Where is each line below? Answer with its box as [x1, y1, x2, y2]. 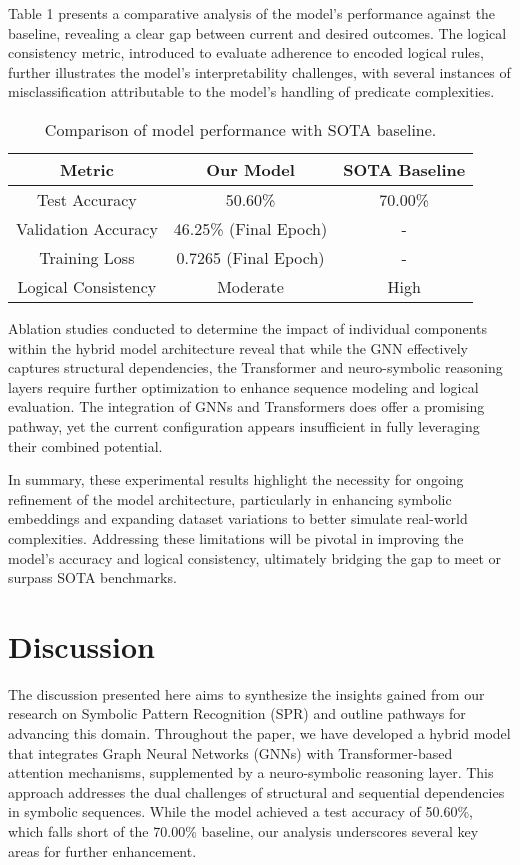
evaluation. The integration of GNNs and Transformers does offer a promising [8, 396, 485, 417]
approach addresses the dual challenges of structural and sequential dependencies [8, 781, 505, 802]
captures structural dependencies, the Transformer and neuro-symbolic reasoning [8, 357, 503, 378]
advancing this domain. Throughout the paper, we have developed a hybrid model [8, 723, 511, 743]
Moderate [217, 274, 284, 298]
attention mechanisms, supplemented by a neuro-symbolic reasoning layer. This [8, 762, 494, 783]
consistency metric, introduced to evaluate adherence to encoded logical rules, [8, 42, 484, 63]
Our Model [206, 157, 295, 181]
